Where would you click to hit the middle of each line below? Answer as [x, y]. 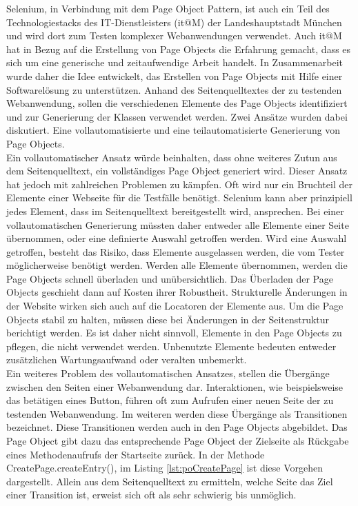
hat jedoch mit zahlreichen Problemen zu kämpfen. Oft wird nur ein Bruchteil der [179, 184]
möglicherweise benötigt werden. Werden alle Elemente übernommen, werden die [177, 265]
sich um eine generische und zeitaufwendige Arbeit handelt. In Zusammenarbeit [175, 62]
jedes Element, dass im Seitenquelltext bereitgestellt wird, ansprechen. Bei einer [175, 211]
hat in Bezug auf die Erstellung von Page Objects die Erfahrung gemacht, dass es [179, 49]
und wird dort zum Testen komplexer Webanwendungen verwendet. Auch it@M [174, 36]
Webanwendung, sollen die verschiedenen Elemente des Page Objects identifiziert [177, 103]
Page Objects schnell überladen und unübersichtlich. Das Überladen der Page [170, 278]
